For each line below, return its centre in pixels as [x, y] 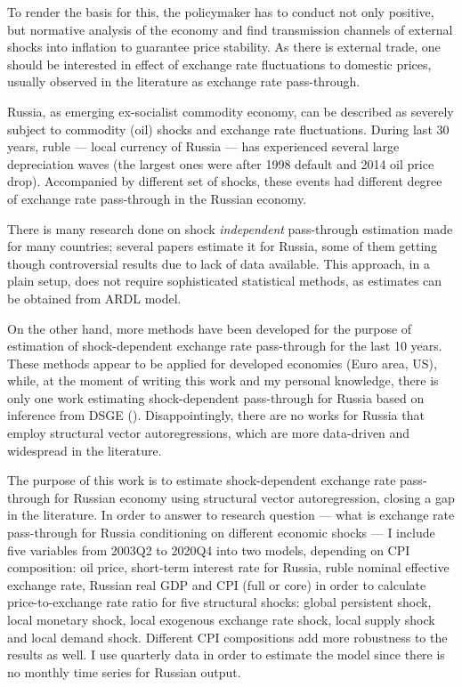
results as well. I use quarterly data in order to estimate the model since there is [226, 655]
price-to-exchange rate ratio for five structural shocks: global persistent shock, [219, 602]
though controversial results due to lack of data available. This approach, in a [219, 263]
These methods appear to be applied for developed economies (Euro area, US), [222, 363]
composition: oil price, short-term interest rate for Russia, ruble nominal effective [228, 567]
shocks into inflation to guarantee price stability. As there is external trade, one [224, 47]
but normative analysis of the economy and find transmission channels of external [230, 29]
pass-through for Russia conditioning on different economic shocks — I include [221, 533]
